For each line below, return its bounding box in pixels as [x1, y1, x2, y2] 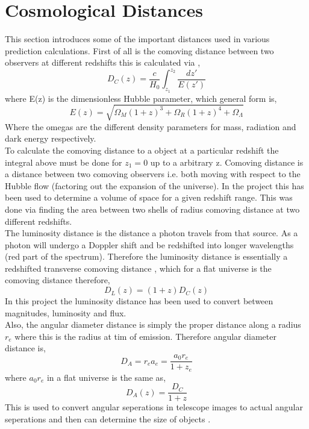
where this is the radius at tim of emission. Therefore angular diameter [14, 330, 276, 342]
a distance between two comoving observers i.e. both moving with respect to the [5, 168, 301, 180]
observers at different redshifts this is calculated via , [5, 56, 201, 69]
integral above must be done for [5, 155, 122, 168]
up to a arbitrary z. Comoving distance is [150, 155, 304, 168]
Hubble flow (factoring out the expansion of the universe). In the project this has [5, 179, 304, 192]
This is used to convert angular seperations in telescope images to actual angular [5, 401, 303, 413]
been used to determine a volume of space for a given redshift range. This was [5, 191, 293, 204]
